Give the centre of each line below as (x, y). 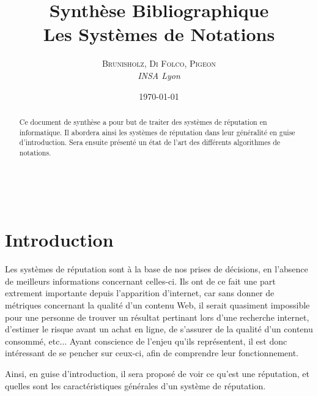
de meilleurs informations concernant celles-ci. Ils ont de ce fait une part (140, 281)
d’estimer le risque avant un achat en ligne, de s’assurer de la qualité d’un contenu (159, 329)
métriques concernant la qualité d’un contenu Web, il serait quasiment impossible (157, 305)
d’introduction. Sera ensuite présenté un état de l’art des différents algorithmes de (150, 142)
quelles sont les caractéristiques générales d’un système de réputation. (135, 385)
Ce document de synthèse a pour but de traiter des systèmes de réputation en (143, 121)
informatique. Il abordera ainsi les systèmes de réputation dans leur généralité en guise (157, 132)
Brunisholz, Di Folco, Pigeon (159, 63)
